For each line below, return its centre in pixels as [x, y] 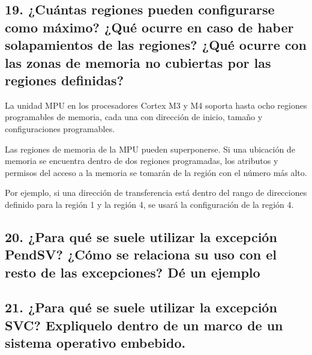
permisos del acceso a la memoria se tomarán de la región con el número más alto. [156, 172]
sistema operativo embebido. [95, 343]
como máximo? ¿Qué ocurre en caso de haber [149, 27]
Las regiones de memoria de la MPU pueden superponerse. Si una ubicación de [150, 149]
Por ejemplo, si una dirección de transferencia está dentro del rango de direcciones [156, 193]
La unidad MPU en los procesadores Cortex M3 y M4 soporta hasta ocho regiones [156, 105]
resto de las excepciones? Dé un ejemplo [133, 272]
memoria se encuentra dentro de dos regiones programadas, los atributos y [142, 161]
